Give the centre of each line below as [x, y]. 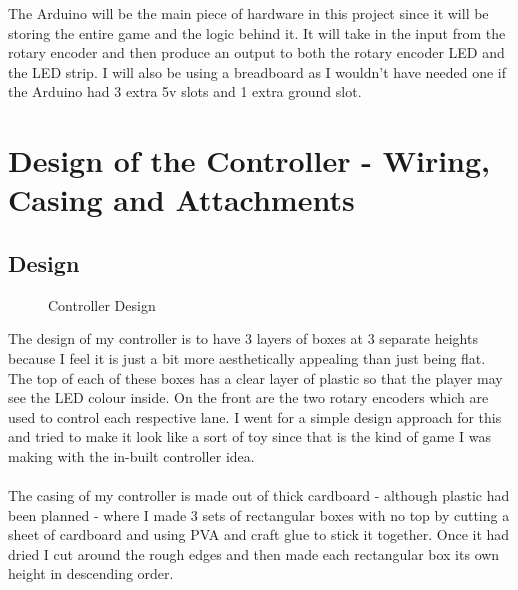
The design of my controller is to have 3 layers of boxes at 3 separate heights [243, 338]
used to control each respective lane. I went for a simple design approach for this [255, 416]
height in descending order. [91, 573]
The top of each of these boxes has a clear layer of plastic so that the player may [255, 377]
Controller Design [102, 304]
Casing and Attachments [181, 199]
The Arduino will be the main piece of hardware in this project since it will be [248, 13]
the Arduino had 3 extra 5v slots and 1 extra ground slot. [185, 91]
